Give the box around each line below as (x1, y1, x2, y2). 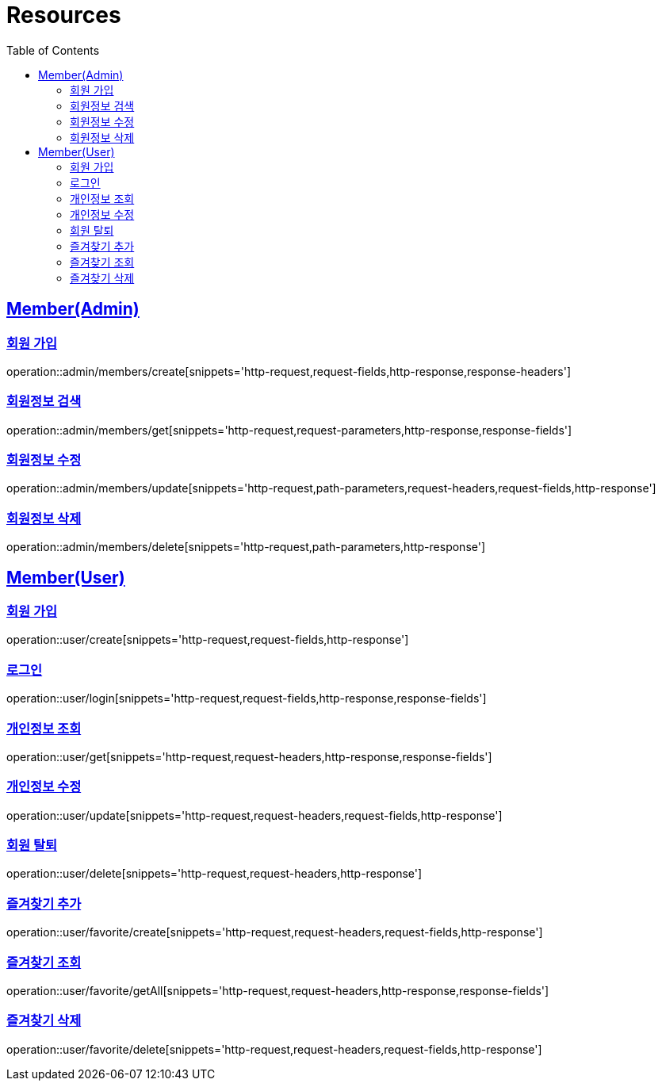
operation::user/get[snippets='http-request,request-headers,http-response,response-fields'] (6, 749, 492, 764)
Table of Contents (6, 43, 100, 57)
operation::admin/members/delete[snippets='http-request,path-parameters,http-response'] (6, 540, 486, 554)
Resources (6, 2, 121, 29)
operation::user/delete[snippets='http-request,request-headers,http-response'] (6, 867, 423, 881)
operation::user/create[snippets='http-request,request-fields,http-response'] (6, 633, 409, 647)
